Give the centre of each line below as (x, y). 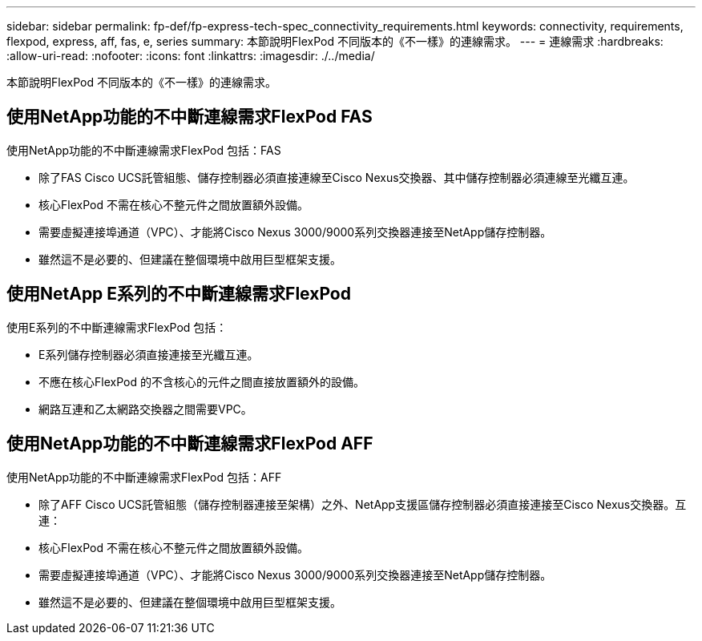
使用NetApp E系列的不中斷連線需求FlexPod (179, 294)
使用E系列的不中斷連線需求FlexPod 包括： (117, 327)
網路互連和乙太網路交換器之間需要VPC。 (145, 409)
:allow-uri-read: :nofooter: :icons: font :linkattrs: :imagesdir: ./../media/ (191, 56)
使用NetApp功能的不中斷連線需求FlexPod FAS (190, 117)
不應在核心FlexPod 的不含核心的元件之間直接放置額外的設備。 (202, 381)
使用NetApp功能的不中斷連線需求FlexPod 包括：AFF (144, 477)
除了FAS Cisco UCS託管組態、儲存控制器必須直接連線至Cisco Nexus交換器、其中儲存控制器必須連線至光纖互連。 (337, 177)
